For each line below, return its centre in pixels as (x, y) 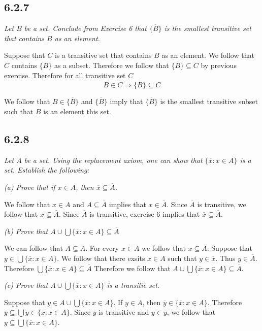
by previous (219, 65)
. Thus (225, 258)
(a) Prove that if (30, 187)
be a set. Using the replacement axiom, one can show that (113, 160)
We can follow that (34, 248)
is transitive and (124, 312)
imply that (126, 101)
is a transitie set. (133, 285)
